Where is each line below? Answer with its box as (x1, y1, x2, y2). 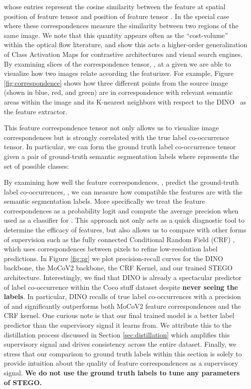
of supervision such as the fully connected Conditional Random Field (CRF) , (4, 234, 235, 244)
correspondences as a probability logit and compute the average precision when (4, 205, 239, 215)
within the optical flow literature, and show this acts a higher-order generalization (4, 39, 248, 50)
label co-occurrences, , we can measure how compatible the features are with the (4, 186, 243, 196)
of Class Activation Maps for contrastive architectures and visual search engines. (4, 49, 243, 59)
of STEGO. (4, 377, 42, 387)
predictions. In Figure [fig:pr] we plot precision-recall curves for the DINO (4, 253, 223, 263)
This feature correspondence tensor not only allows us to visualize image (4, 123, 219, 133)
